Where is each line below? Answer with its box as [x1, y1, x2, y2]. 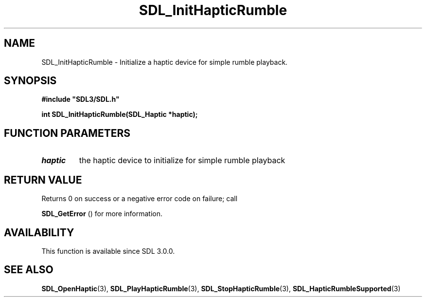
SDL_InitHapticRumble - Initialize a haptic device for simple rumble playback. [41, 57, 288, 66]
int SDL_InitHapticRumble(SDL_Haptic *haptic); [41, 110, 198, 119]
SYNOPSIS [4, 75, 57, 87]
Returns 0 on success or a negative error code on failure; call [41, 194, 238, 203]
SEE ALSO [4, 263, 53, 276]
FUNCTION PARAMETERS [4, 127, 130, 139]
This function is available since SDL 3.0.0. [41, 246, 175, 255]
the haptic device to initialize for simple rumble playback [79, 155, 285, 166]
